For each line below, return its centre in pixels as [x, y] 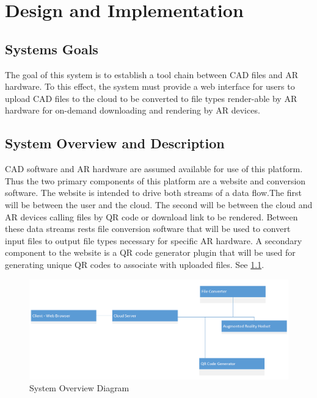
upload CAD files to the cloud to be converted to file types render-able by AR [151, 98]
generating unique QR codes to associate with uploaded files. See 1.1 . [135, 264]
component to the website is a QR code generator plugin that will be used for [150, 252]
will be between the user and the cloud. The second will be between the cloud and [159, 204]
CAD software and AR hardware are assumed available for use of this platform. [154, 169]
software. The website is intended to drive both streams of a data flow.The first [153, 193]
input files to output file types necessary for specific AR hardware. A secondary [154, 240]
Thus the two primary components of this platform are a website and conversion [155, 180]
